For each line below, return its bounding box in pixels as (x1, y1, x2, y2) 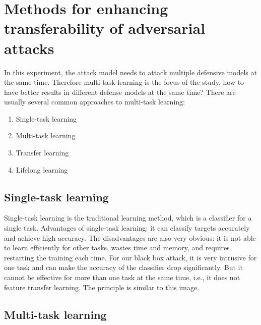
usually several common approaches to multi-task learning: (4, 96, 185, 107)
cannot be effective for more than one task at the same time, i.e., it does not (4, 272, 240, 283)
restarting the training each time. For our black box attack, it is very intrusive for (4, 252, 257, 262)
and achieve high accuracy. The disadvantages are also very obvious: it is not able (4, 232, 256, 243)
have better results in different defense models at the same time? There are (4, 86, 236, 97)
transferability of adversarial (4, 18, 206, 38)
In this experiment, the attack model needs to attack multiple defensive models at (4, 67, 257, 77)
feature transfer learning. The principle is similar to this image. (4, 282, 200, 292)
